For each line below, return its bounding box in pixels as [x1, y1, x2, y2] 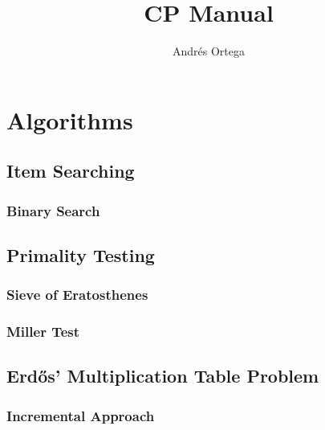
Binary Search [6, 200, 100, 220]
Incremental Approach [6, 405, 155, 425]
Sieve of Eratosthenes [6, 285, 148, 305]
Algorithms [6, 103, 133, 136]
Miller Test [6, 321, 80, 342]
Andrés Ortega [173, 43, 245, 59]
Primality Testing [6, 242, 155, 267]
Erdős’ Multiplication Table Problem [6, 363, 319, 388]
